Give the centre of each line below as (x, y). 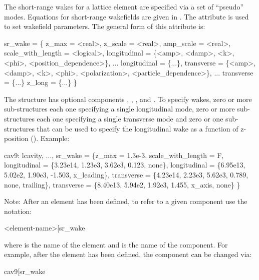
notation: (18, 211)
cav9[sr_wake (25, 271)
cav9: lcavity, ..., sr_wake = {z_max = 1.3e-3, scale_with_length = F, (114, 155)
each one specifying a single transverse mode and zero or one (130, 118)
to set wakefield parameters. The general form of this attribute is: (105, 26)
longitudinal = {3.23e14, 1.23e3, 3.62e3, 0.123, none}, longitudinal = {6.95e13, (125, 165)
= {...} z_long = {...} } (41, 82)
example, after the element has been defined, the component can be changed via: (128, 254)
